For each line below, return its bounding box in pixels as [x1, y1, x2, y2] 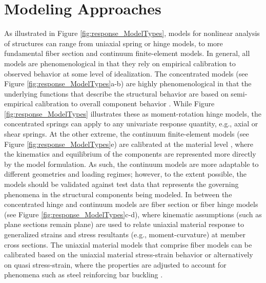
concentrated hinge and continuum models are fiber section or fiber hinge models [4, 199, 258, 210]
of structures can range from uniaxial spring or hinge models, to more [4, 37, 223, 48]
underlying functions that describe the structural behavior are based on [4, 88, 229, 99]
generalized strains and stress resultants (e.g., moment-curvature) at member [4, 229, 245, 239]
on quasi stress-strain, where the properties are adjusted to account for [4, 259, 227, 270]
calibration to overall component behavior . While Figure [35, 98, 215, 109]
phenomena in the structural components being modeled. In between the [4, 188, 232, 199]
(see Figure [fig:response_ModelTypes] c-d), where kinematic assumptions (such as [4, 209, 262, 219]
